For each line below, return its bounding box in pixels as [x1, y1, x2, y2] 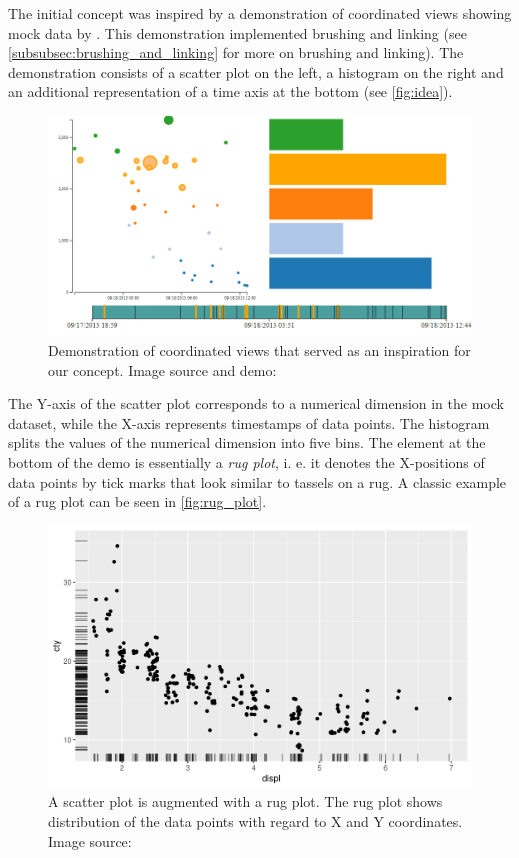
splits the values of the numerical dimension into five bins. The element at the [8, 432, 486, 453]
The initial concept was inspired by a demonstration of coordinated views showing [8, 3, 512, 23]
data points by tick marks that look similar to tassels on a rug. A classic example [8, 471, 507, 492]
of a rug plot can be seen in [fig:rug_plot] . [8, 491, 267, 512]
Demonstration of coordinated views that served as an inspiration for [48, 339, 471, 360]
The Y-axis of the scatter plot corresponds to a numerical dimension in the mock [8, 393, 504, 414]
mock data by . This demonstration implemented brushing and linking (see [8, 22, 467, 43]
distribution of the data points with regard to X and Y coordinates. [48, 811, 463, 831]
